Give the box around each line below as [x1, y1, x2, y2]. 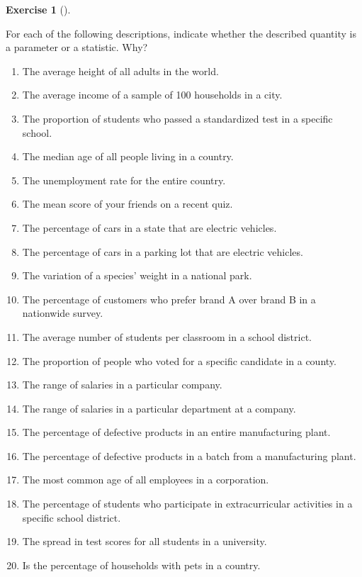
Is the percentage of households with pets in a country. [22, 557, 261, 572]
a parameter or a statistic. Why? [6, 40, 148, 55]
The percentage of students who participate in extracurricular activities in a [22, 496, 353, 511]
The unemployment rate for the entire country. [22, 172, 226, 187]
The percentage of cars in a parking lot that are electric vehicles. [22, 244, 303, 259]
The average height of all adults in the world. [22, 63, 219, 78]
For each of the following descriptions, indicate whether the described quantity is [6, 26, 356, 40]
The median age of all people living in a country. [22, 149, 234, 164]
